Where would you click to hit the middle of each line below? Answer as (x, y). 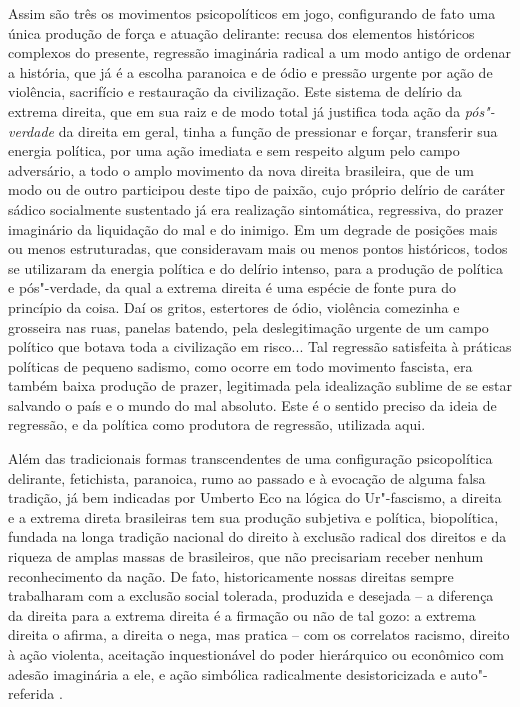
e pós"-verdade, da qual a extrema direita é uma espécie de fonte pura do (232, 287)
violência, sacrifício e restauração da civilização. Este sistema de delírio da (235, 91)
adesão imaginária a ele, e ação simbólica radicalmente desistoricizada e (227, 673)
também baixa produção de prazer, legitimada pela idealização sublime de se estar (260, 385)
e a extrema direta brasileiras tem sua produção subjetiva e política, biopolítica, (253, 516)
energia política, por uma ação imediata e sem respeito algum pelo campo (234, 150)
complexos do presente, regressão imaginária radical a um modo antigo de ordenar (260, 52)
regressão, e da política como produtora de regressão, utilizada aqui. (217, 424)
